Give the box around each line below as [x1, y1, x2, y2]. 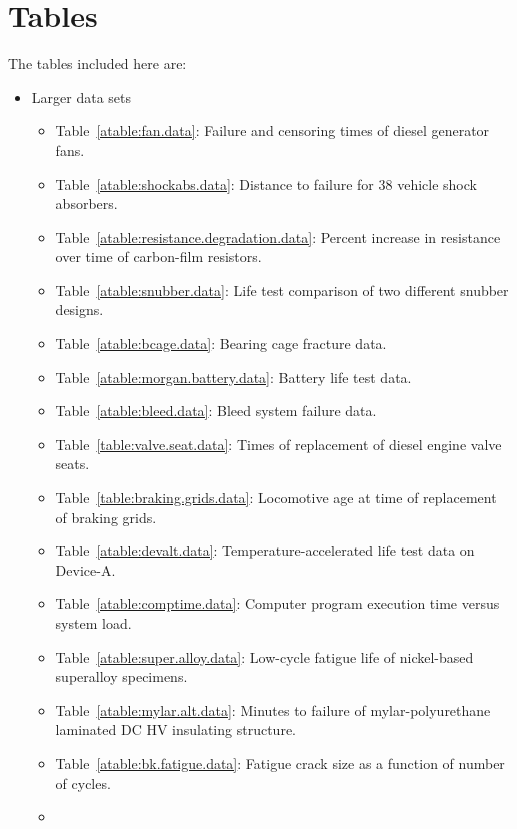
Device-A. [55, 559, 116, 580]
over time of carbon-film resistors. [55, 246, 262, 267]
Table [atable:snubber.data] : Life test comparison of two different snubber [55, 279, 509, 300]
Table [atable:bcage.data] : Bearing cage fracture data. [55, 333, 387, 354]
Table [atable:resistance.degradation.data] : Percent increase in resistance [55, 226, 501, 247]
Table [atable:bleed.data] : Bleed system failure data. [55, 400, 377, 421]
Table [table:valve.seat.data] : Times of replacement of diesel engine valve [55, 433, 502, 454]
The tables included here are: [8, 53, 187, 74]
